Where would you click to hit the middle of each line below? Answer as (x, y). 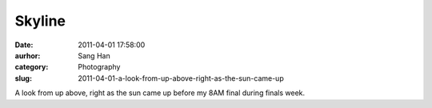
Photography (99, 67)
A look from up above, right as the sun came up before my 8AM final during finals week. (160, 93)
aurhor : (28, 55)
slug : (23, 78)
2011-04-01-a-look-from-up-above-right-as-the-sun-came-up (181, 78)
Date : (24, 45)
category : (32, 67)
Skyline (40, 21)
